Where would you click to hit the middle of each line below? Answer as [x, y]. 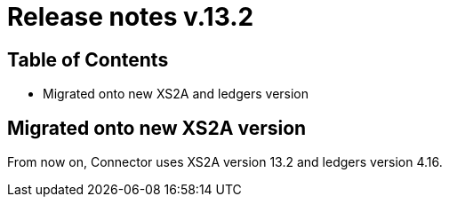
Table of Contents [88, 59]
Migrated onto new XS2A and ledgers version [176, 94]
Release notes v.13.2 [131, 17]
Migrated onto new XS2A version [157, 128]
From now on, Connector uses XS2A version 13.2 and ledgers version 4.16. [225, 162]
